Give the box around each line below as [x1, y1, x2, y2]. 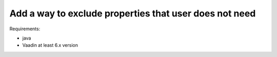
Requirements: [9, 26, 41, 32]
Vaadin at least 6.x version [22, 42, 78, 48]
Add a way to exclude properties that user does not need [9, 8, 256, 19]
